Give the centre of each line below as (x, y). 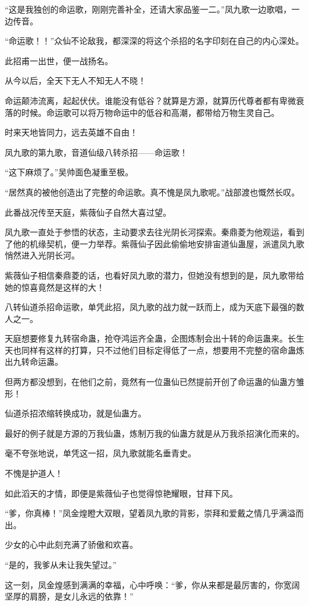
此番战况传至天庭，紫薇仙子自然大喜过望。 (88, 212)
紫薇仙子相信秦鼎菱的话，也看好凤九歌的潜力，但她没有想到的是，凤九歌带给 (154, 275)
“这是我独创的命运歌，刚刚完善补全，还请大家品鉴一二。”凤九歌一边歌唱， (148, 9)
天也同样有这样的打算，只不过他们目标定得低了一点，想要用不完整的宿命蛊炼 (154, 350)
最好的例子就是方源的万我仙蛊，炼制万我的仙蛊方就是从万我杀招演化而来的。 (154, 433)
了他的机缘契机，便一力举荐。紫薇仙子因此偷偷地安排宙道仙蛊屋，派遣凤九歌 (154, 243)
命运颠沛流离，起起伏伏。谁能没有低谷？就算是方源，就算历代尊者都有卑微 (150, 100)
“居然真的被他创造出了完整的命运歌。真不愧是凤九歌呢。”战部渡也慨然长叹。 (152, 192)
